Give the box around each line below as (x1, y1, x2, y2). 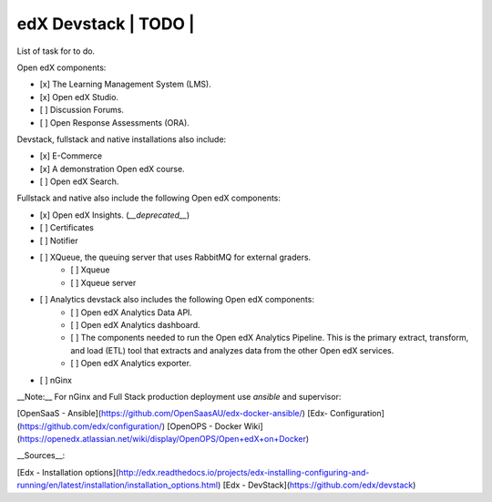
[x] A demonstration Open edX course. (39, 163, 186, 174)
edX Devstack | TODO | (16, 14, 195, 34)
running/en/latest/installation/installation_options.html (16, 479, 219, 491)
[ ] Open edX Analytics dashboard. (70, 319, 200, 330)
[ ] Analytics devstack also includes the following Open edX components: (39, 294, 314, 305)
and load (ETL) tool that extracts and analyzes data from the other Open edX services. (70, 344, 395, 355)
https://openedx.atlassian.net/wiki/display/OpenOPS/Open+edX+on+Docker (19, 434, 307, 445)
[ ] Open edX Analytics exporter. (70, 358, 191, 369)
